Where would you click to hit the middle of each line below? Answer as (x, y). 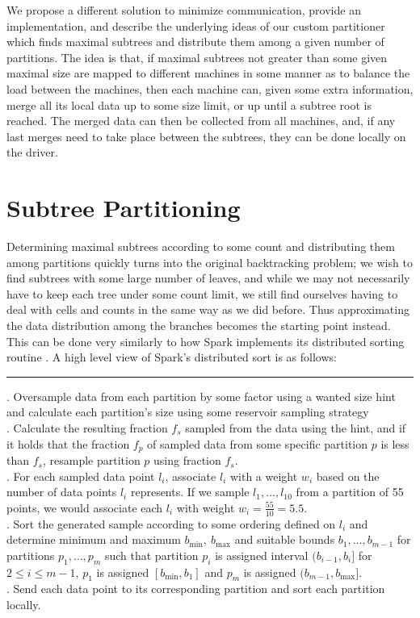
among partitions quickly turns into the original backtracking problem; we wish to (210, 262)
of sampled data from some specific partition (258, 443)
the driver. (32, 152)
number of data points (62, 492)
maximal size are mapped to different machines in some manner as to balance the (208, 73)
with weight (206, 507)
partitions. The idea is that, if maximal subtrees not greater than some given (197, 57)
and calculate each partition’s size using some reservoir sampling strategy (188, 412)
